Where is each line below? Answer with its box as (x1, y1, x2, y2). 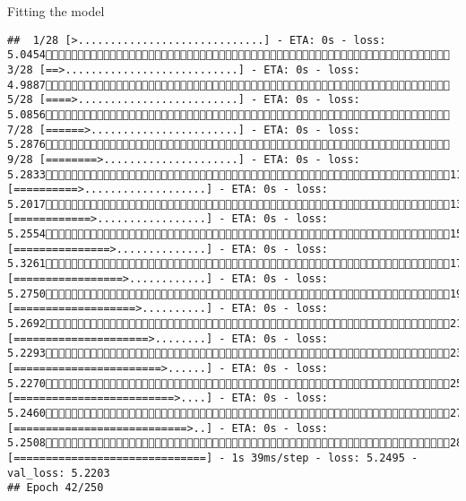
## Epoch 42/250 (7, 481, 104, 495)
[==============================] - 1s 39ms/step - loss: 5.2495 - (7, 451, 419, 464)
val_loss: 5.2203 (7, 466, 110, 479)
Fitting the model (7, 2, 105, 20)
